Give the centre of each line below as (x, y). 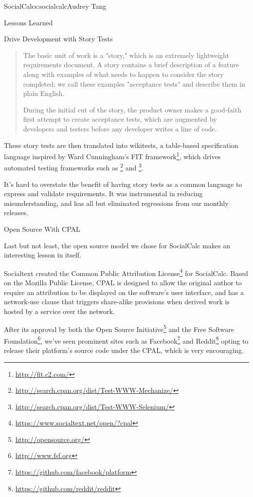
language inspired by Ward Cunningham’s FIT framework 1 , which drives (112, 156)
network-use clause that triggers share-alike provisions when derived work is (117, 302)
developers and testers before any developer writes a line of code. (120, 128)
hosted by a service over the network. (59, 311)
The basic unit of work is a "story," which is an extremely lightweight (126, 55)
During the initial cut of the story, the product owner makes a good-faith (132, 109)
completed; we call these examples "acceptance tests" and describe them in (134, 83)
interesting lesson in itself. (43, 255)
